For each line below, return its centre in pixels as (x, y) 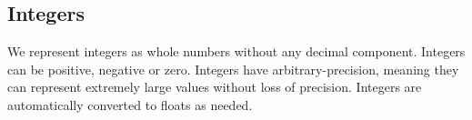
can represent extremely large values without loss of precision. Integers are (215, 87)
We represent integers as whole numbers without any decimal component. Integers (236, 51)
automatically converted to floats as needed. (130, 104)
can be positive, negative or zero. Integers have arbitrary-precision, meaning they (233, 69)
